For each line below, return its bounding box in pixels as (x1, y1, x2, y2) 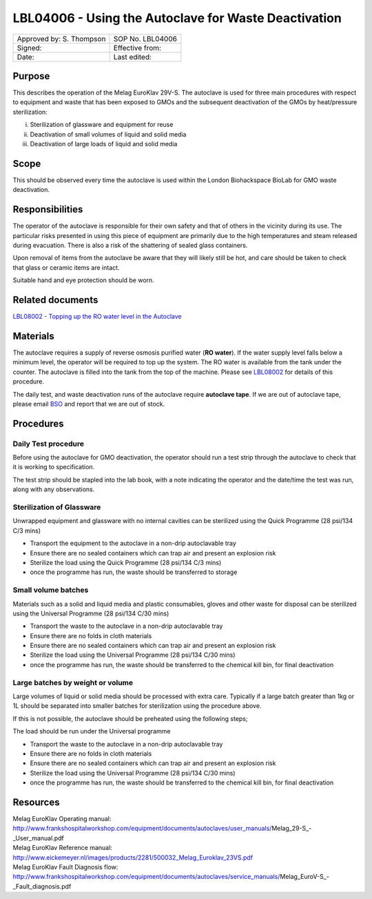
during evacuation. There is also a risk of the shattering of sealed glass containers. (12, 241, 248, 249)
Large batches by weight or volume (12, 678, 134, 687)
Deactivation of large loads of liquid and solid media (30, 140, 178, 148)
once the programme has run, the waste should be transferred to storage (30, 568, 238, 576)
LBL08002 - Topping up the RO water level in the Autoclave (12, 313, 182, 321)
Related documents (12, 294, 99, 306)
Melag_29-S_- (271, 824, 312, 833)
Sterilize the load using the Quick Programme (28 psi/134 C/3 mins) (30, 558, 222, 566)
